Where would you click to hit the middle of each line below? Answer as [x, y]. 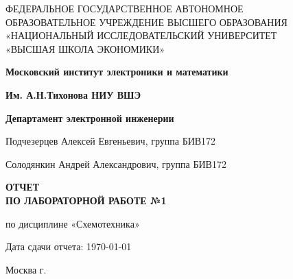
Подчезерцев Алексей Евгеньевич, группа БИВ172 [111, 141]
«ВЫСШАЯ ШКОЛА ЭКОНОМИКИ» [85, 48]
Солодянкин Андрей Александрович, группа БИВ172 [116, 163]
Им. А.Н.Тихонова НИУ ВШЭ [73, 94]
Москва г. [26, 269]
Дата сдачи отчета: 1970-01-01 [69, 246]
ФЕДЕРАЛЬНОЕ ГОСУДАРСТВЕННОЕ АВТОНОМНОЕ [125, 8]
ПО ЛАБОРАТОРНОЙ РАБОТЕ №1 [86, 200]
